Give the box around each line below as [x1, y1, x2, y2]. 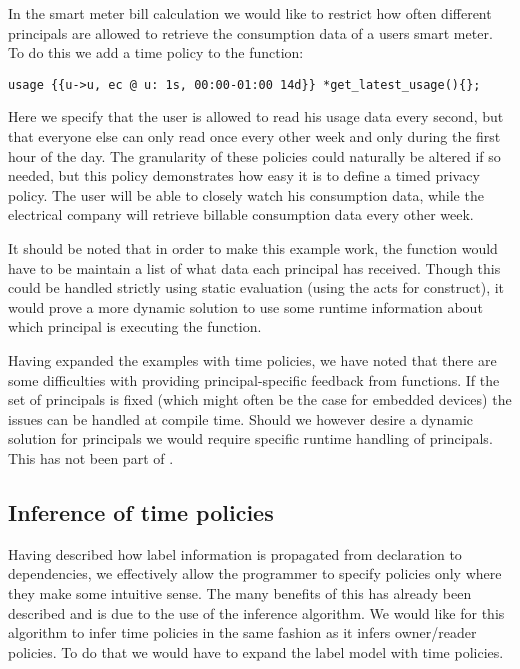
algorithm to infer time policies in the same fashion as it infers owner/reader [8, 622, 477, 643]
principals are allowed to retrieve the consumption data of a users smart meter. [8, 22, 493, 43]
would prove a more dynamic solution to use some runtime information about [8, 296, 483, 317]
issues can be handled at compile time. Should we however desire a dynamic [8, 408, 474, 429]
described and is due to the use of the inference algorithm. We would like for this [8, 602, 505, 623]
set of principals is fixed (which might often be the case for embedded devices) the [8, 389, 512, 410]
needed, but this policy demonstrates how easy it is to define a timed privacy [8, 165, 480, 186]
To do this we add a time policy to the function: [8, 42, 304, 63]
